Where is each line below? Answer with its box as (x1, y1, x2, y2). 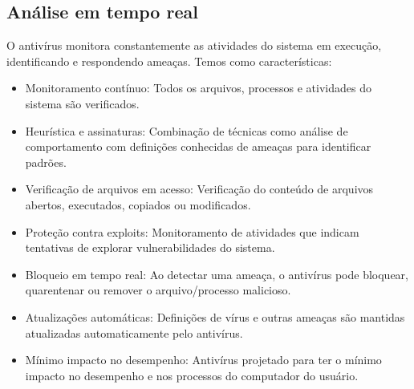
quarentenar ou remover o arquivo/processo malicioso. (25, 282, 291, 298)
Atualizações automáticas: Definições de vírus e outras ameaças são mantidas (25, 308, 405, 325)
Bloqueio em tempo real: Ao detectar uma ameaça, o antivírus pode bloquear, (25, 265, 408, 282)
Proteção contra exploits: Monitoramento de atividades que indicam (25, 223, 359, 240)
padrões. (25, 153, 67, 170)
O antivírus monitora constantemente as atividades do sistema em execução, (6, 37, 382, 54)
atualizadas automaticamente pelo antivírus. (25, 324, 243, 341)
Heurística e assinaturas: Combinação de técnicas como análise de (25, 122, 348, 139)
